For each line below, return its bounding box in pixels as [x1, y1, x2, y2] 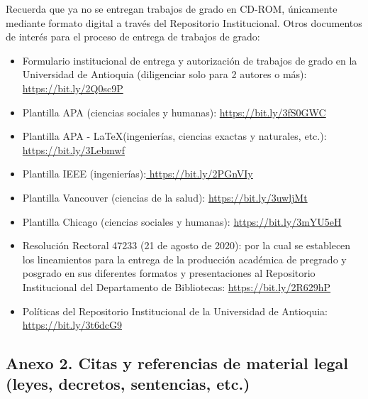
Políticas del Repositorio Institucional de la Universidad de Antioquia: [22, 303, 328, 318]
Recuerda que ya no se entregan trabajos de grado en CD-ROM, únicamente [6, 1, 338, 16]
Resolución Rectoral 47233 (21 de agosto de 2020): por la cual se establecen [22, 238, 351, 253]
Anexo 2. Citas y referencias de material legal [6, 352, 348, 374]
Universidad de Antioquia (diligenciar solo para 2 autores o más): [22, 67, 307, 82]
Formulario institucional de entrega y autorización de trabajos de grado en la [22, 53, 357, 67]
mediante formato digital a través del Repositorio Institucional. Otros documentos [6, 15, 362, 30]
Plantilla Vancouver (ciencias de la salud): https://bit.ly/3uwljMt [22, 190, 308, 204]
